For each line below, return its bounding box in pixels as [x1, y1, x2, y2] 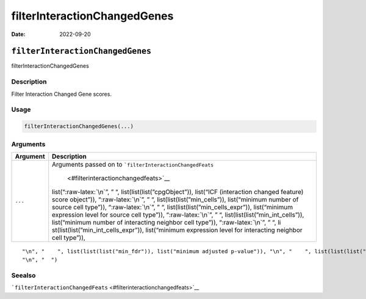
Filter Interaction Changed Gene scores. [11, 90, 112, 98]
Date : [11, 31, 26, 38]
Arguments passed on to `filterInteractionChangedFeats [52, 160, 214, 168]
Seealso [11, 272, 36, 280]
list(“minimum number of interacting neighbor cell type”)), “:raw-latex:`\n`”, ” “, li [52, 218, 281, 226]
